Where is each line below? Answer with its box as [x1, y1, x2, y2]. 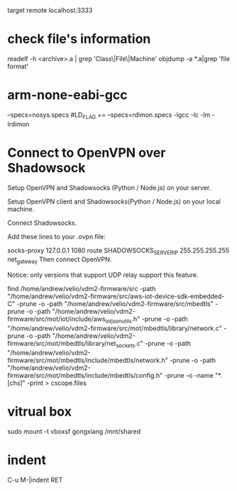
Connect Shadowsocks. [7, 218, 77, 227]
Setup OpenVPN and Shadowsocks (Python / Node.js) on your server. [7, 183, 211, 191]
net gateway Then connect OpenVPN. [7, 255, 112, 265]
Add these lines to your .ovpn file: [7, 232, 106, 241]
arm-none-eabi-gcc [7, 87, 128, 103]
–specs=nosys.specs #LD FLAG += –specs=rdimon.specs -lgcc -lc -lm [7, 110, 211, 120]
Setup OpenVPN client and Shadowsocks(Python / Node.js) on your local [7, 197, 221, 206]
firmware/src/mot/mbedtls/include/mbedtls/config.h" [7, 371, 163, 379]
